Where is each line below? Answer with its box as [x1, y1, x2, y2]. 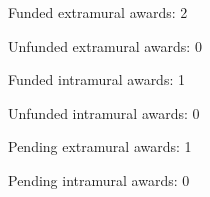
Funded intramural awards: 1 [8, 69, 185, 90]
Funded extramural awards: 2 [8, 2, 188, 22]
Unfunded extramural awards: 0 [8, 35, 202, 56]
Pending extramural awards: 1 [8, 136, 192, 157]
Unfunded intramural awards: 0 [8, 102, 200, 123]
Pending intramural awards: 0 [8, 169, 190, 190]
